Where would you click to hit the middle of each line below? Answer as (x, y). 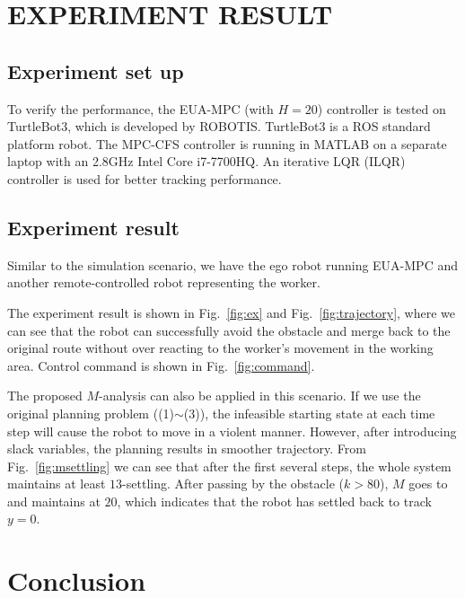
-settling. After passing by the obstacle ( (233, 484)
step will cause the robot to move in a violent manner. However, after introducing (232, 431)
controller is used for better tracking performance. (145, 178)
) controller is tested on (382, 108)
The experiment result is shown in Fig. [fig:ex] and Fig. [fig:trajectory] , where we (232, 312)
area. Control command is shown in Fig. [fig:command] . (161, 365)
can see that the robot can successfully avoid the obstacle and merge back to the (229, 330)
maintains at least (57, 484)
